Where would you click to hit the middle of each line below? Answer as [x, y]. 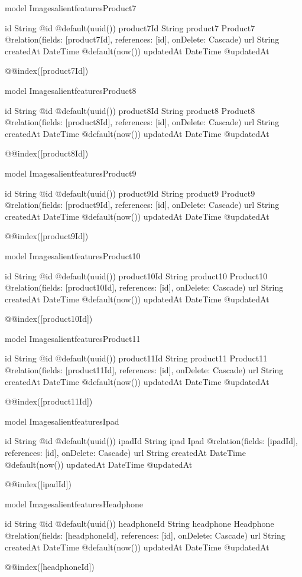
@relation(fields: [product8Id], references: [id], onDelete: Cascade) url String [142, 122]
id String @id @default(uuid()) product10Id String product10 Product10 [136, 276]
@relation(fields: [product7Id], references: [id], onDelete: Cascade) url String [142, 39]
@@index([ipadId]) [38, 484]
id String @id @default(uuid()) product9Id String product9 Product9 [130, 193]
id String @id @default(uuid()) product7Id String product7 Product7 [130, 27]
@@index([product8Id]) [47, 153]
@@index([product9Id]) [47, 236]
